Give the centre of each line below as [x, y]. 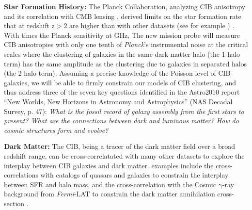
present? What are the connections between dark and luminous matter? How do [121, 121]
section [14, 203]
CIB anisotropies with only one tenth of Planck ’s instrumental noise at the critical [126, 44]
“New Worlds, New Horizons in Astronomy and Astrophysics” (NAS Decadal [118, 101]
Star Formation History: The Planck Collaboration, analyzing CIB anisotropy [125, 6]
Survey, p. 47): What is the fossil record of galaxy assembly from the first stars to [124, 111]
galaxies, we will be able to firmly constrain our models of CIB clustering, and [120, 82]
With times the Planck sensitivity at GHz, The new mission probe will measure [122, 35]
